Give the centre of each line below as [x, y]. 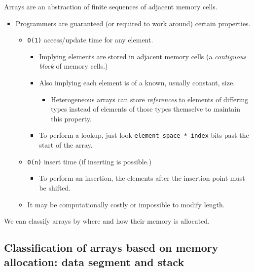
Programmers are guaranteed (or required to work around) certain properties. [133, 23]
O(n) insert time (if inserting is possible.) [90, 161]
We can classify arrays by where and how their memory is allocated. [107, 221]
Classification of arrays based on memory [111, 248]
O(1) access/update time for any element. [90, 40]
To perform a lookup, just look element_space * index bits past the [144, 135]
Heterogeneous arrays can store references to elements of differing [150, 99]
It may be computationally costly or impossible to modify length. [126, 204]
